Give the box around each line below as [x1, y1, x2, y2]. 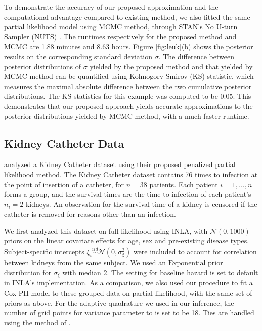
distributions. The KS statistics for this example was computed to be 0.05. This [4, 91, 251, 101]
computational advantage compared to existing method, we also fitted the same [4, 11, 250, 22]
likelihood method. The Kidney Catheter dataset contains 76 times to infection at [4, 169, 258, 179]
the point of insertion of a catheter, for [4, 179, 124, 189]
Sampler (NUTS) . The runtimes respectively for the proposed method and [4, 31, 237, 42]
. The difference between [158, 51, 234, 61]
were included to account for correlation [133, 246, 257, 257]
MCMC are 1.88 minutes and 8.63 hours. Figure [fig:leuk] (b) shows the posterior [4, 41, 253, 52]
